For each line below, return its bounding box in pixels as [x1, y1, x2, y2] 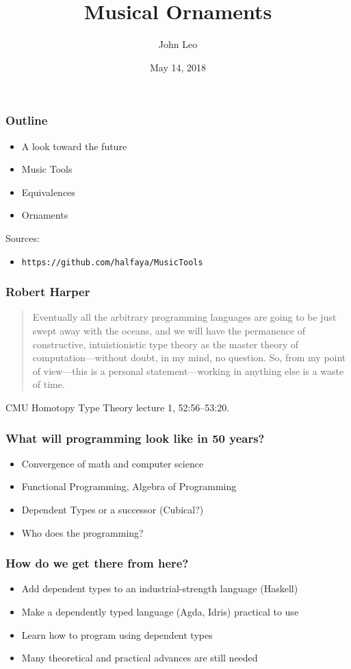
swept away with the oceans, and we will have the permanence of [32, 324, 306, 338]
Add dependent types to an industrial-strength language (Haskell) [21, 581, 298, 596]
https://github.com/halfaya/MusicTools [21, 257, 203, 267]
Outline [5, 112, 48, 129]
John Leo [158, 37, 198, 51]
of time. [32, 377, 65, 391]
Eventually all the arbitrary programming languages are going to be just [32, 310, 337, 324]
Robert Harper [5, 283, 90, 300]
